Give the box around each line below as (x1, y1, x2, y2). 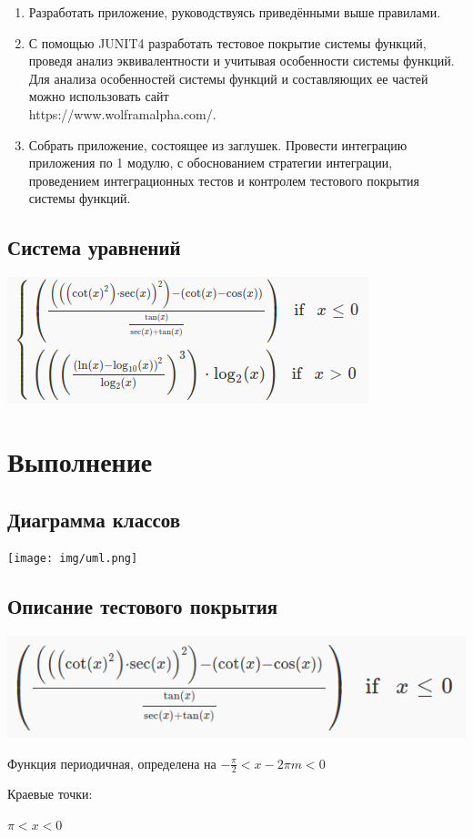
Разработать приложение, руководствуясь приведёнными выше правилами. (28, 3, 441, 21)
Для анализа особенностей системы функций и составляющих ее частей (28, 68, 428, 87)
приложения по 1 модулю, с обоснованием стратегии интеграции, (28, 153, 393, 172)
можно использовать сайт (28, 87, 169, 106)
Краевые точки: (7, 784, 93, 803)
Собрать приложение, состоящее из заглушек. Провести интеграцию (28, 135, 408, 154)
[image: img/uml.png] (7, 552, 138, 566)
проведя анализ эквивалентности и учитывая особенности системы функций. (28, 51, 455, 70)
